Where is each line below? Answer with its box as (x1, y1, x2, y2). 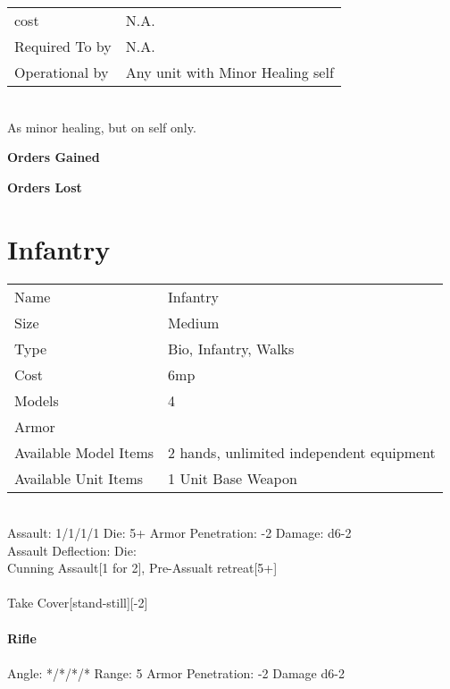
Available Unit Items (14, 467, 144, 489)
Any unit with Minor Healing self (125, 62, 334, 82)
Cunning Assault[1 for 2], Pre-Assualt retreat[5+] (7, 558, 278, 577)
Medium (168, 311, 220, 333)
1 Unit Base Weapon (168, 467, 297, 489)
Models (14, 389, 59, 411)
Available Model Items (14, 441, 154, 463)
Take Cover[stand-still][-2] (7, 593, 148, 612)
